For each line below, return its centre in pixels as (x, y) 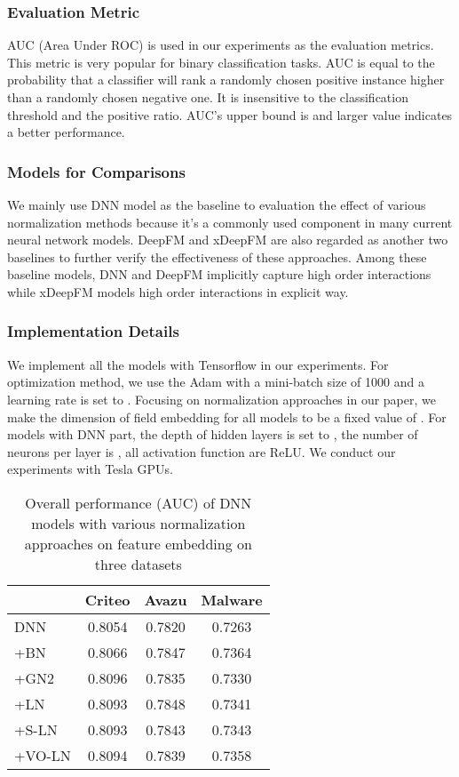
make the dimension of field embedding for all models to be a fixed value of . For (227, 417)
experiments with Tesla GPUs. (90, 469)
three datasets (138, 564)
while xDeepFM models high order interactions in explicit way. (178, 291)
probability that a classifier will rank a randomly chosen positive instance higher (226, 80)
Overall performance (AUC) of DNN (138, 502)
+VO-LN (43, 755)
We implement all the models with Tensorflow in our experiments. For (198, 364)
